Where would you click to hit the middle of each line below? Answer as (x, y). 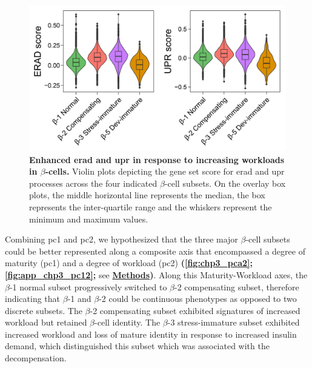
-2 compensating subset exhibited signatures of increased (195, 310)
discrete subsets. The (44, 310)
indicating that (33, 299)
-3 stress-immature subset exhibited (234, 322)
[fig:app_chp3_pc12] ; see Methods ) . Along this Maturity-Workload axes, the (156, 274)
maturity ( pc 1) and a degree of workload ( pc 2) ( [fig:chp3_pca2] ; (129, 263)
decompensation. (36, 358)
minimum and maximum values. (89, 219)
